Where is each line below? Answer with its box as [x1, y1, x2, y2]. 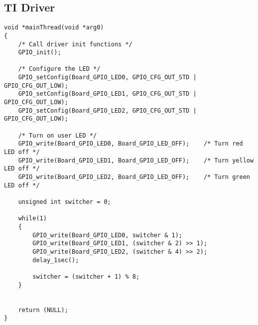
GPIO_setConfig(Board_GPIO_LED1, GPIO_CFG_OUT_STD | [18, 90, 197, 98]
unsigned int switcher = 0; [18, 198, 111, 205]
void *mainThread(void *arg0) [4, 24, 104, 31]
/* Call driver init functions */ [18, 40, 132, 48]
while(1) [18, 215, 47, 222]
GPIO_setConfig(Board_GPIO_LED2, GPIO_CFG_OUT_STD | [18, 107, 197, 114]
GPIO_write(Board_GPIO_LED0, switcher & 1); [32, 231, 182, 239]
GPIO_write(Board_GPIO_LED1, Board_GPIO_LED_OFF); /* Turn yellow [18, 157, 254, 164]
